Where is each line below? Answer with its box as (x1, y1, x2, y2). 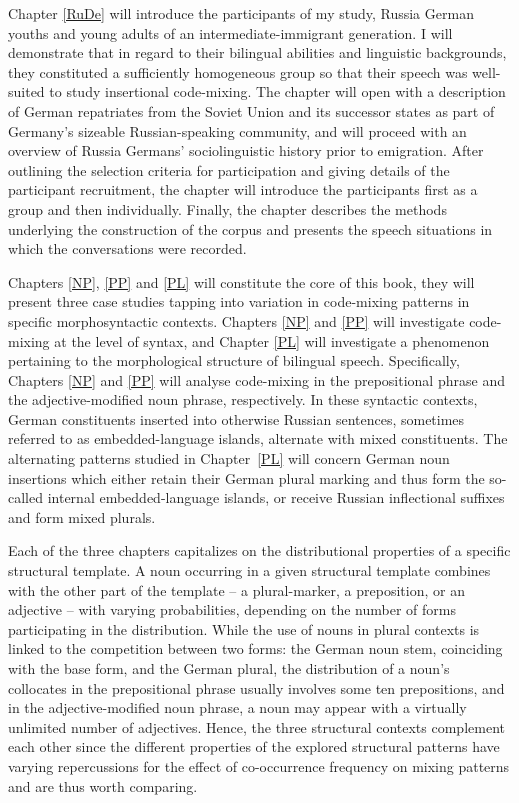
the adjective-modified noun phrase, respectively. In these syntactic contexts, (8, 389, 478, 410)
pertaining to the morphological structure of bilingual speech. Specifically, (8, 350, 460, 371)
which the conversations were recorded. (8, 238, 247, 259)
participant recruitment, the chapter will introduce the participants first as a (8, 179, 478, 200)
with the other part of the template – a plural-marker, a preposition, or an (8, 579, 465, 600)
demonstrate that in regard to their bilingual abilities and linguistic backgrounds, (8, 42, 507, 63)
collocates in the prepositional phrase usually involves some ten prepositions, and (8, 677, 505, 698)
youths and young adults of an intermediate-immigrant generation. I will (8, 22, 453, 43)
